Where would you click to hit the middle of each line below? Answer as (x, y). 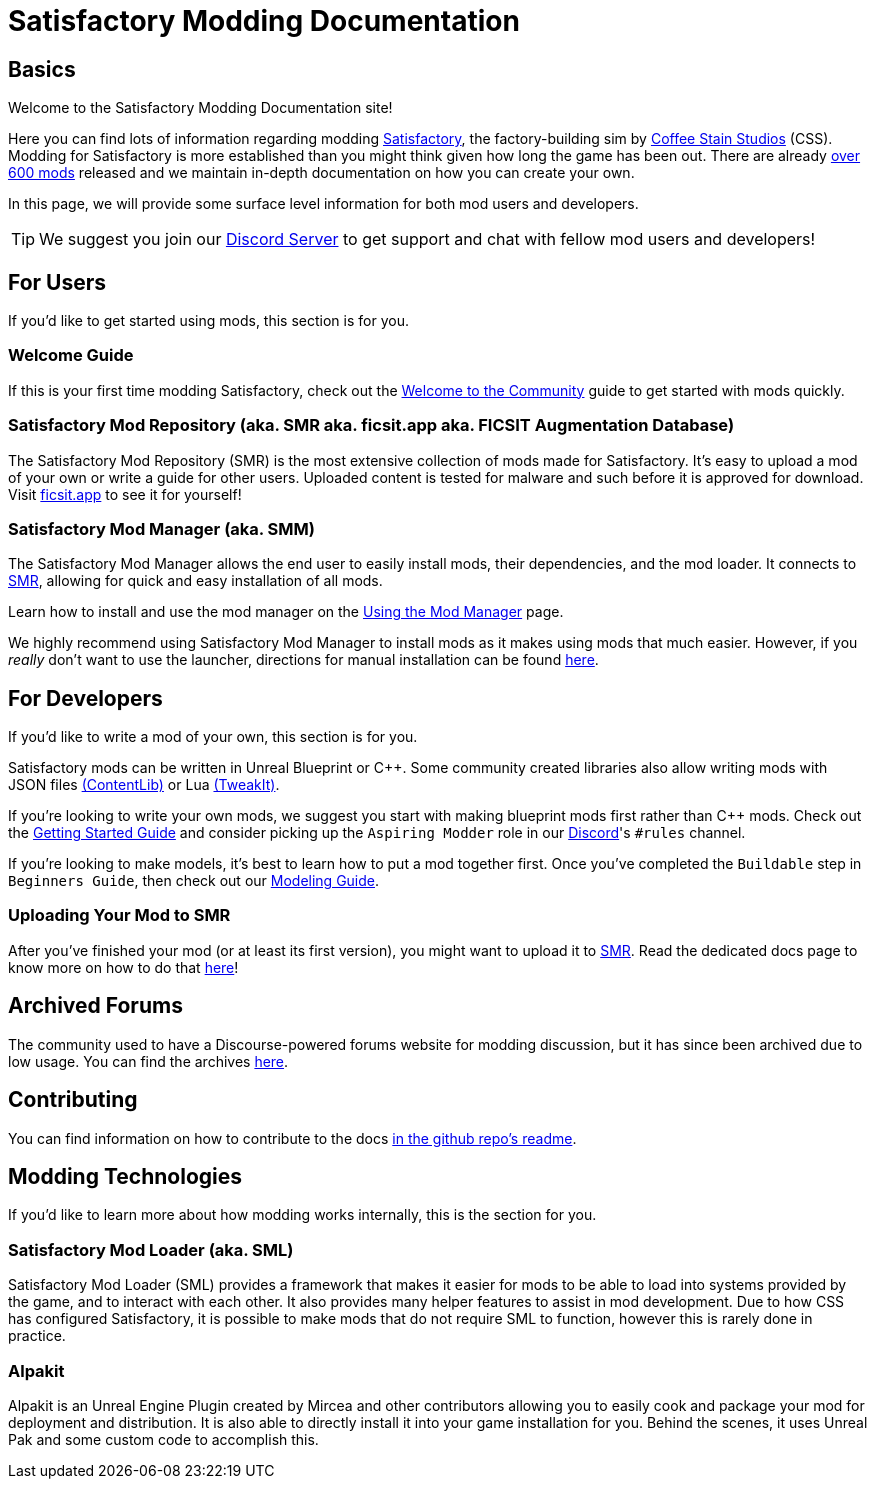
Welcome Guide (71, 355)
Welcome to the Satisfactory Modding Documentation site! (200, 108)
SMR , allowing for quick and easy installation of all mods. (195, 581)
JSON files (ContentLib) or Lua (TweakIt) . (144, 785)
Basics (42, 69)
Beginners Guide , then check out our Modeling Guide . (194, 881)
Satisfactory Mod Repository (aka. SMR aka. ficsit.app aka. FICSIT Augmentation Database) (371, 425)
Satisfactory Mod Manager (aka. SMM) (161, 528)
